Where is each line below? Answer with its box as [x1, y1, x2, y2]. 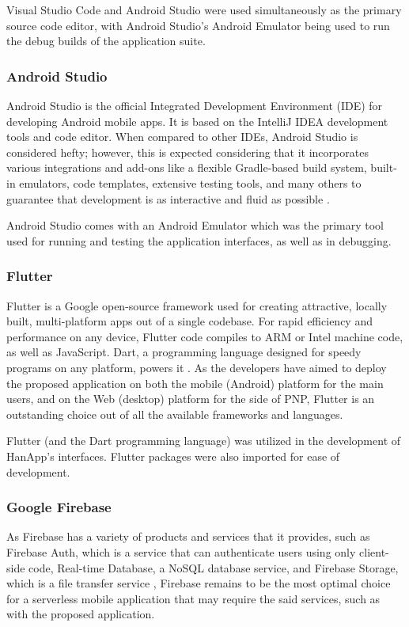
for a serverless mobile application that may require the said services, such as [6, 590, 381, 606]
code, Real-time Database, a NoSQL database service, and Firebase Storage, [28, 559, 399, 576]
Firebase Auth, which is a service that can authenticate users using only [6, 543, 356, 560]
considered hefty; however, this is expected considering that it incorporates [6, 143, 369, 160]
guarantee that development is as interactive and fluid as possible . [6, 190, 330, 207]
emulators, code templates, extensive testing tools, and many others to [19, 174, 362, 191]
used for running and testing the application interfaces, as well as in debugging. [6, 232, 392, 249]
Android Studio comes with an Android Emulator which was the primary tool [6, 217, 384, 234]
